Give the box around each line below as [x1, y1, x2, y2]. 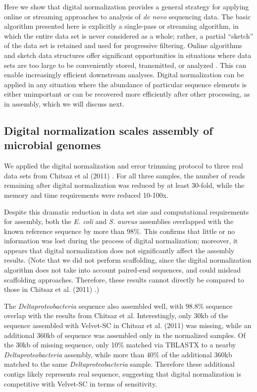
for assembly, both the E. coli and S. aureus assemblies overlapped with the [4, 216, 234, 226]
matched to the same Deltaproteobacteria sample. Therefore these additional [4, 359, 235, 369]
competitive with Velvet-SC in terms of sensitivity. [4, 378, 157, 389]
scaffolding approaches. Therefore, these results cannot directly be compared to [4, 274, 244, 284]
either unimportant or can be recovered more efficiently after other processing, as [4, 89, 250, 99]
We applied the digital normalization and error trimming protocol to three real [4, 161, 243, 171]
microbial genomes [4, 137, 101, 153]
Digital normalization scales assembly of [4, 122, 213, 138]
